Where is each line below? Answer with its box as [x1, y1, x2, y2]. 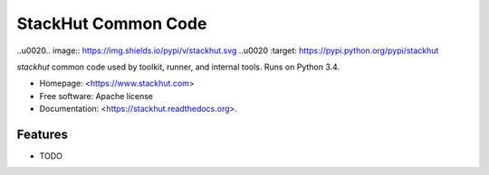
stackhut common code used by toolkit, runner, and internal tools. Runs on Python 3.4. [16, 61, 340, 72]
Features [16, 126, 68, 142]
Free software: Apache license [39, 90, 154, 101]
